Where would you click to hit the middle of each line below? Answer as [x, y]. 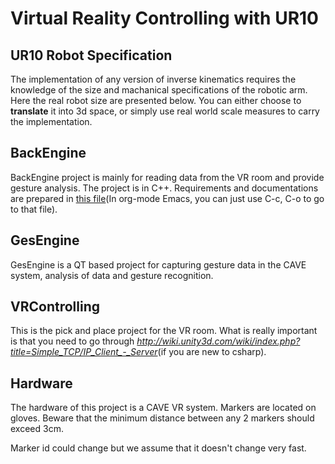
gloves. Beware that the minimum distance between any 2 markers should [162, 418]
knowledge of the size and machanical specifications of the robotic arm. [159, 90]
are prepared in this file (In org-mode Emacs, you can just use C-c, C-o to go [167, 198]
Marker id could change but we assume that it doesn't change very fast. [158, 448]
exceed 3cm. [37, 429]
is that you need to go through [72, 341]
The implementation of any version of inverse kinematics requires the [153, 79]
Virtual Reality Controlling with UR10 [164, 18]
